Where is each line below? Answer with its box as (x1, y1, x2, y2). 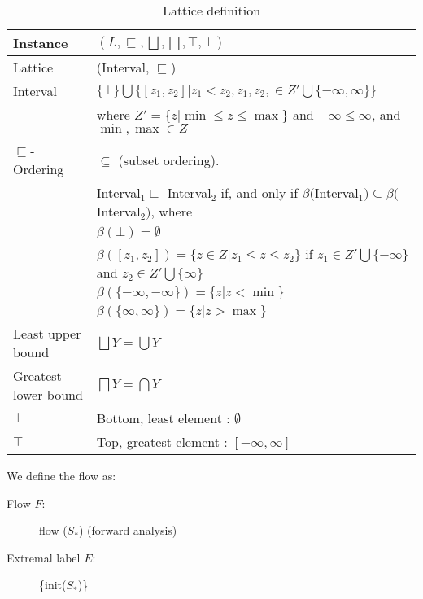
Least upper (13, 324, 81, 343)
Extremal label (7, 549, 81, 566)
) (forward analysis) (78, 522, 177, 539)
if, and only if (220, 183, 299, 202)
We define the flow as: (7, 467, 116, 483)
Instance (13, 33, 68, 52)
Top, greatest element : (96, 432, 228, 451)
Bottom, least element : (96, 409, 230, 427)
